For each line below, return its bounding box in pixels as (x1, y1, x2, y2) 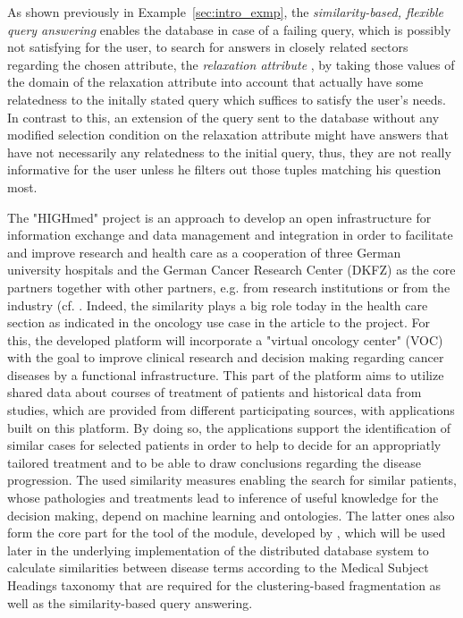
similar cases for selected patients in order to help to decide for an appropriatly (7, 436, 442, 454)
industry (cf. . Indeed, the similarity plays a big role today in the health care (7, 295, 428, 314)
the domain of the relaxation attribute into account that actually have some (7, 72, 424, 91)
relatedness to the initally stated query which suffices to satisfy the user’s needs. (7, 89, 446, 108)
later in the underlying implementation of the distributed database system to (7, 540, 429, 559)
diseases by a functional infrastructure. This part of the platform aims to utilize (7, 365, 444, 384)
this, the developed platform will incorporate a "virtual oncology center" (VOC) (7, 330, 443, 349)
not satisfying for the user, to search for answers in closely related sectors (7, 38, 408, 56)
